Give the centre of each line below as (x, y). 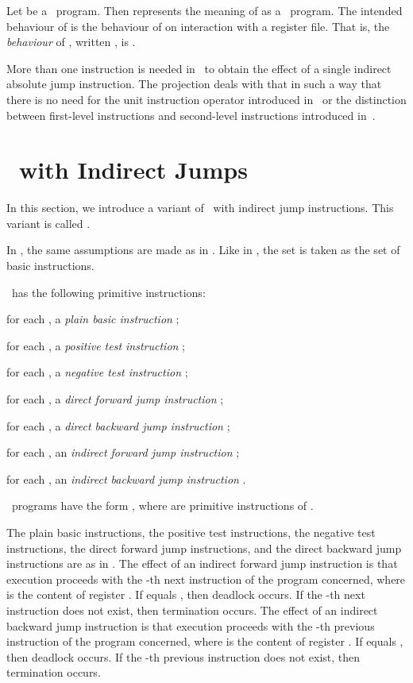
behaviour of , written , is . (71, 42)
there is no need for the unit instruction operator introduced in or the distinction (206, 99)
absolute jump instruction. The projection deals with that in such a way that (194, 84)
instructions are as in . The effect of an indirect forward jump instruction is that (202, 563)
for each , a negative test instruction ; (97, 372)
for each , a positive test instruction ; (96, 345)
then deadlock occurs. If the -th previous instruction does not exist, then (183, 656)
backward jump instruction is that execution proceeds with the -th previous (191, 625)
